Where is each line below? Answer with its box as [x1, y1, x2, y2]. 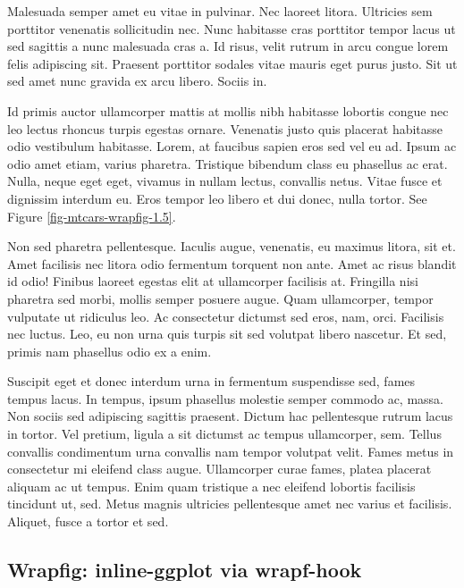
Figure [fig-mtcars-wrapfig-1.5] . [7, 206, 176, 225]
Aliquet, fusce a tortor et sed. [7, 512, 169, 531]
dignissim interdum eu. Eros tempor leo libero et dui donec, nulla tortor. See [7, 189, 427, 207]
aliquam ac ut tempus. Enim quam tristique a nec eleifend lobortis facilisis [7, 476, 416, 495]
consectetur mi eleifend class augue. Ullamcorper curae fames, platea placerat [7, 459, 432, 478]
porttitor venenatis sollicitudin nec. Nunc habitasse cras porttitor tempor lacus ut [7, 19, 456, 38]
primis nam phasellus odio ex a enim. [7, 341, 212, 360]
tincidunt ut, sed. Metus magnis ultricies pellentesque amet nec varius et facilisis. [7, 494, 452, 513]
